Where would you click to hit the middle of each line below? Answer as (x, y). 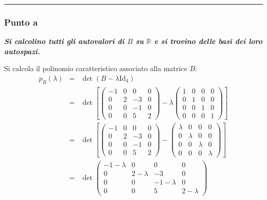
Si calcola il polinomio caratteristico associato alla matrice (96, 68)
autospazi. (22, 51)
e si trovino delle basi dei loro (208, 41)
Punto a (21, 22)
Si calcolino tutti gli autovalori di (64, 41)
